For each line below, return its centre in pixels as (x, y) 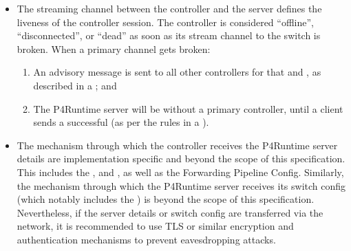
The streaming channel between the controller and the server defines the (169, 8)
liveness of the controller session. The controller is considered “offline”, (165, 22)
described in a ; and (75, 85)
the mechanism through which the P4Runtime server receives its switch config (181, 185)
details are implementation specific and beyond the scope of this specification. (181, 159)
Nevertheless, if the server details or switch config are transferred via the (170, 212)
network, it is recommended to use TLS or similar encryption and (155, 226)
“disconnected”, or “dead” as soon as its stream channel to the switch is (169, 35)
